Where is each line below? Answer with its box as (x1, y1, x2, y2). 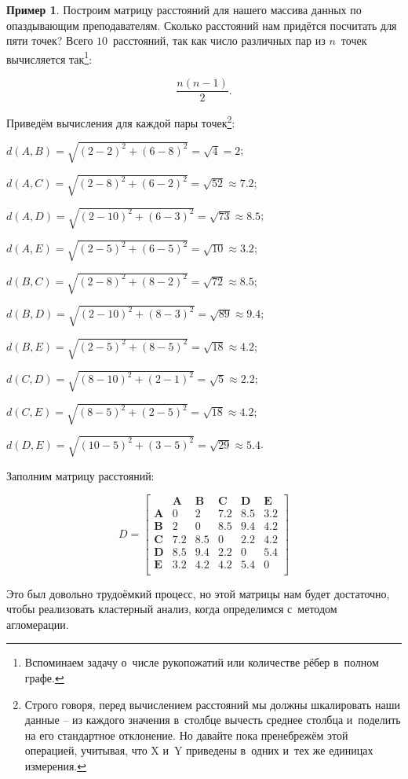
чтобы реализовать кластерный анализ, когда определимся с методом (6, 601, 337, 617)
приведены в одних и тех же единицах (186, 742, 373, 759)
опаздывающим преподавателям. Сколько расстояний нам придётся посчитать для (6, 17, 397, 33)
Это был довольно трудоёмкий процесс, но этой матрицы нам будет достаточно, (6, 585, 390, 601)
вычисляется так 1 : (6, 48, 93, 67)
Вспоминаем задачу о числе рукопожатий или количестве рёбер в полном (24, 654, 379, 671)
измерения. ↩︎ (24, 757, 86, 773)
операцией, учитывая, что (24, 742, 148, 759)
